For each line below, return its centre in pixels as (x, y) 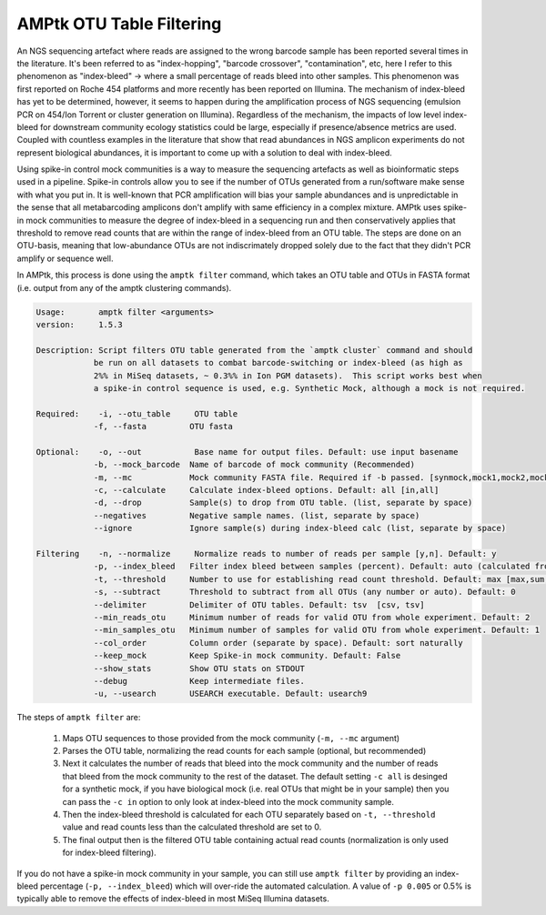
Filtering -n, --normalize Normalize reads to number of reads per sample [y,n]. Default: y (266, 553)
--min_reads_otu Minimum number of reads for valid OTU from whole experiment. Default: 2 (312, 617)
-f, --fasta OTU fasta (163, 427)
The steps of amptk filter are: (79, 718)
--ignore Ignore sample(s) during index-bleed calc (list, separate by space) (300, 528)
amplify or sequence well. (65, 258)
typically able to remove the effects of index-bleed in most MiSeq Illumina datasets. (173, 899)
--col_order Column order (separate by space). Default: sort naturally (278, 643)
